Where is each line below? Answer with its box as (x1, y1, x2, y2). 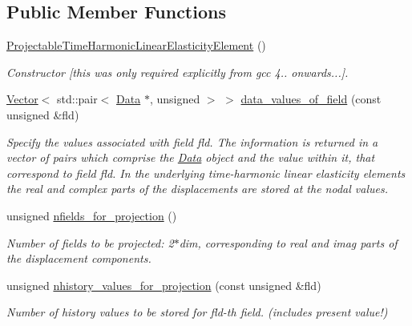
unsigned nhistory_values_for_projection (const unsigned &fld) (6, 276, 321, 293)
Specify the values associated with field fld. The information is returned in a (6, 133, 378, 150)
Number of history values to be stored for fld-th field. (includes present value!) (6, 304, 388, 320)
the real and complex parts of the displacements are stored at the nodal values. (6, 180, 388, 197)
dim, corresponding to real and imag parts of (179, 234, 398, 251)
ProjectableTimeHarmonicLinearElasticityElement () (6, 37, 266, 54)
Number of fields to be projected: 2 (6, 234, 174, 251)
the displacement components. (6, 250, 151, 267)
